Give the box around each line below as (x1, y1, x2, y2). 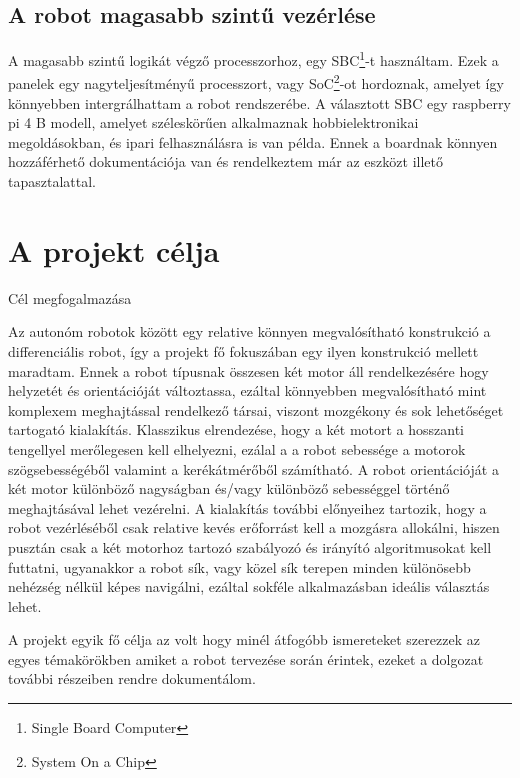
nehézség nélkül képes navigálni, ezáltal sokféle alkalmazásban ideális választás (8, 576, 490, 597)
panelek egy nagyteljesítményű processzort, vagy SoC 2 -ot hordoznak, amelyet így (8, 70, 504, 94)
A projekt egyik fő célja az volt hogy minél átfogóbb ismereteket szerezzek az (8, 629, 480, 650)
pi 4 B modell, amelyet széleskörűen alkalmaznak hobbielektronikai (8, 112, 419, 133)
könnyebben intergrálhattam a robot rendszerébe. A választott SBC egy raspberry (8, 92, 511, 113)
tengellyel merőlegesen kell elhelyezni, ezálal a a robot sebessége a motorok (8, 438, 466, 459)
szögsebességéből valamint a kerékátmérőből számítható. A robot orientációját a (8, 458, 499, 479)
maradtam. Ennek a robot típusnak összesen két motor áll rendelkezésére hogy (8, 360, 489, 381)
